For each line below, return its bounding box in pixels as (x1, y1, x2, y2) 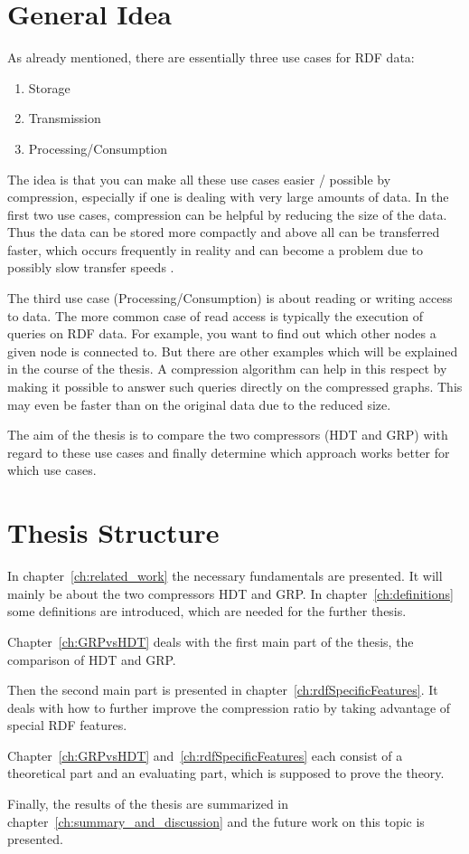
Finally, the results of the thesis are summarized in (7, 794, 289, 813)
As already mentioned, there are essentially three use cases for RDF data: (7, 48, 415, 67)
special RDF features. (7, 716, 127, 735)
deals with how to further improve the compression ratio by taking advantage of (7, 697, 451, 716)
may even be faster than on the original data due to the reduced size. (7, 394, 391, 413)
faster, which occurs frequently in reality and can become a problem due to (7, 240, 424, 259)
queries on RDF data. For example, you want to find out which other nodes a (7, 324, 436, 343)
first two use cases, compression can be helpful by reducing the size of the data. (7, 204, 447, 223)
